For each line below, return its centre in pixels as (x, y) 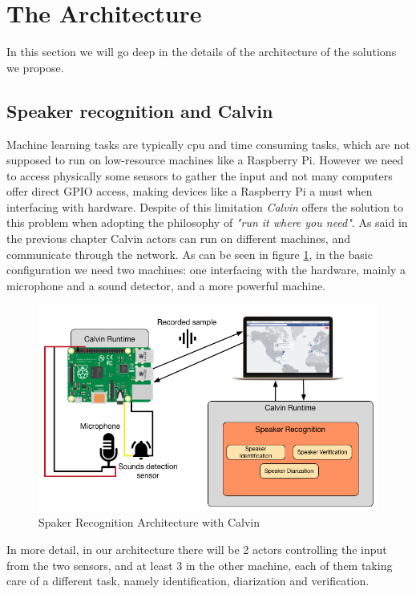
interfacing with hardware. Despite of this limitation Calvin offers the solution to (205, 206)
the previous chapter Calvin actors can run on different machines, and (178, 238)
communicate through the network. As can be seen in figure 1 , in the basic (190, 254)
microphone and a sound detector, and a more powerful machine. (166, 285)
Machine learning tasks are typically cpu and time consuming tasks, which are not (208, 144)
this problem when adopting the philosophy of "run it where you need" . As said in (207, 222)
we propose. (35, 67)
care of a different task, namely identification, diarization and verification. (188, 581)
